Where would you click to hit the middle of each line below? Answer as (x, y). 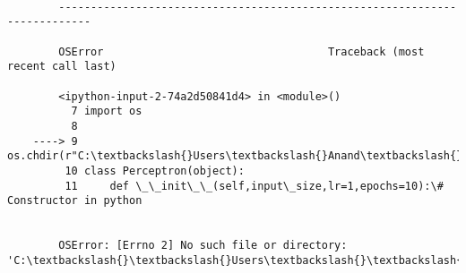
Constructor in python (75, 201)
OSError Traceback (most (242, 51)
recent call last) (62, 67)
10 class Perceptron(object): (155, 171)
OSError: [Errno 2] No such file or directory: (203, 246)
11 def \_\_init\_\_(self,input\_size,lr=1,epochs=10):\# (254, 186)
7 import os (107, 111)
